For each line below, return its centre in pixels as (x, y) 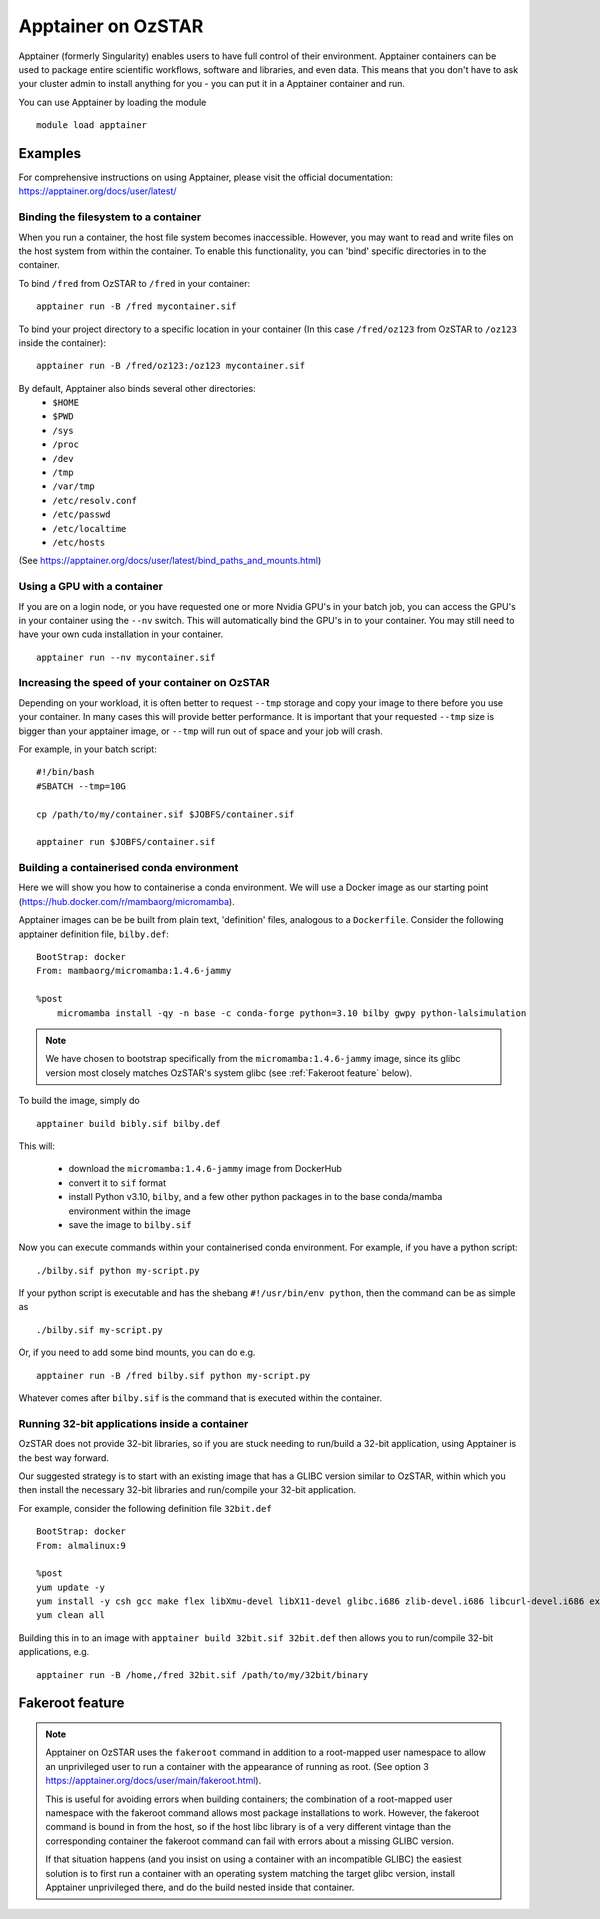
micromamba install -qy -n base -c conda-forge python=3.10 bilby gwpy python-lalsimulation (291, 1013)
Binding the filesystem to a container (110, 217)
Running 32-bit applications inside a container (133, 1423)
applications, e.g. (54, 1652)
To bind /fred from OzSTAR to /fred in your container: (134, 283)
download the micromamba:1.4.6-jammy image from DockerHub (205, 1169)
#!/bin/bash (65, 772)
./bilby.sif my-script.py (100, 1329)
